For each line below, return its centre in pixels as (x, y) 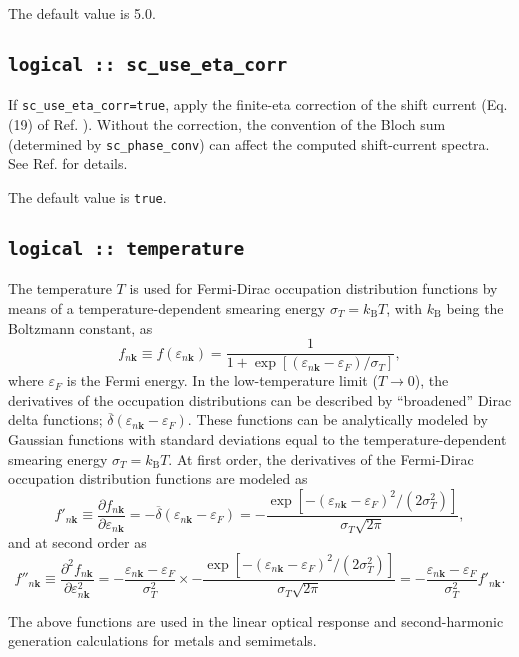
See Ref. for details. (68, 163)
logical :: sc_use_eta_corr (148, 64)
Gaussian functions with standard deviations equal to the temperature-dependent (257, 438)
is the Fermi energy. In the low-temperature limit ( (222, 380)
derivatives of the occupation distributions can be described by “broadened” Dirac (260, 399)
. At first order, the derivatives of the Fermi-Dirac (321, 458)
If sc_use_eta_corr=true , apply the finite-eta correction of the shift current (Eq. (258, 104)
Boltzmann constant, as (80, 327)
